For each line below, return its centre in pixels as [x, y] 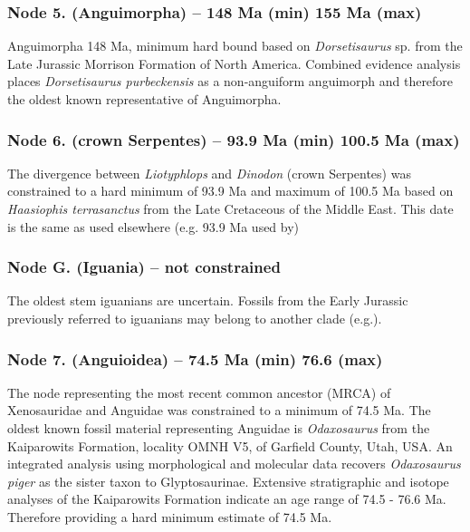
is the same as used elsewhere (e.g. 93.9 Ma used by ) [153, 226]
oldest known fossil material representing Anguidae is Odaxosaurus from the [219, 428]
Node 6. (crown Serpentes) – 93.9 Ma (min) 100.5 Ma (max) [234, 139]
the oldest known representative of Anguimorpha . [144, 99]
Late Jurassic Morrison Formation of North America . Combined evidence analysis [234, 63]
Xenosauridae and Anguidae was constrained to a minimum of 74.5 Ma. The [219, 410]
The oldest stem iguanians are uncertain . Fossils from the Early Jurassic [208, 300]
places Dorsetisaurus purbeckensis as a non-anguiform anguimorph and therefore [230, 81]
